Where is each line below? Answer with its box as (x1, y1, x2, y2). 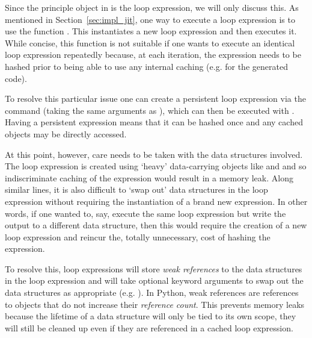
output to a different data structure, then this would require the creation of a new (5, 219, 307, 231)
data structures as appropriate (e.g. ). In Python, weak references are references (5, 286, 299, 299)
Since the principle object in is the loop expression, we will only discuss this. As (5, 1, 299, 13)
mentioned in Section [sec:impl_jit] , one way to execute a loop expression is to (5, 13, 295, 25)
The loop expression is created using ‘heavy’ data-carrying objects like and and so (5, 160, 307, 172)
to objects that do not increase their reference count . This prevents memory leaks (5, 298, 305, 310)
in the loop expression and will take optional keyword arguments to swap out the (5, 274, 304, 287)
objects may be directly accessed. (5, 127, 127, 140)
